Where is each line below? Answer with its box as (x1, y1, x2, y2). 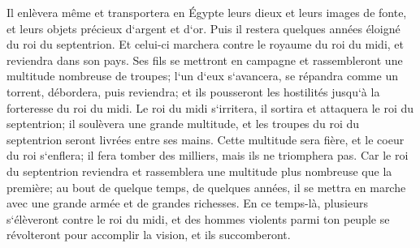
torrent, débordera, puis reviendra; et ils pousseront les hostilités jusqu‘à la (6, 83, 380, 100)
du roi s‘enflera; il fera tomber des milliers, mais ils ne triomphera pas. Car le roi (6, 147, 409, 164)
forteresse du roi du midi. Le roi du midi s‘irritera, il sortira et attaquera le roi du (6, 99, 414, 116)
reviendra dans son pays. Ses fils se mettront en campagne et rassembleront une (6, 51, 403, 68)
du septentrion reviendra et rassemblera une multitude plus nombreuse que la (6, 162, 392, 179)
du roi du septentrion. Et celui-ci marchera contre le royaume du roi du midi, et (6, 36, 404, 53)
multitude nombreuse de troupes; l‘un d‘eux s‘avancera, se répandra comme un (6, 67, 398, 84)
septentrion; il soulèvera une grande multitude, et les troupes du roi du (6, 115, 360, 132)
